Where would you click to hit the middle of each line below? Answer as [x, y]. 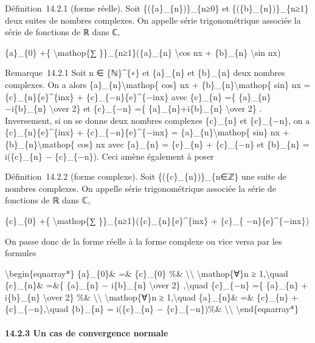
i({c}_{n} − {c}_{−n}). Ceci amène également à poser [109, 156]
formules [21, 253]
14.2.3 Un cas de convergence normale [87, 332]
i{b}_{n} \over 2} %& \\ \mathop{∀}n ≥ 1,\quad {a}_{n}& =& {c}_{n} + [152, 297]
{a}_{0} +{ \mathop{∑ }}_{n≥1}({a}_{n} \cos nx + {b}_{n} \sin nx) [143, 52]
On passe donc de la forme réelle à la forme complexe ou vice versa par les [144, 241]
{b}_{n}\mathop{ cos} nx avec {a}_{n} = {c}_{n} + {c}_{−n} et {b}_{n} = [157, 144]
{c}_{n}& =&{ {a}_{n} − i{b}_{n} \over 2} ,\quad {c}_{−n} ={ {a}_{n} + [157, 285]
